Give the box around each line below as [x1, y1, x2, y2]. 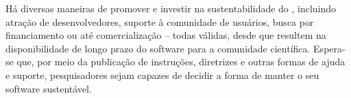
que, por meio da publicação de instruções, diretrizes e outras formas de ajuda [16, 54, 346, 69]
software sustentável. [5, 81, 92, 95]
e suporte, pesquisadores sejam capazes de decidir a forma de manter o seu [5, 67, 319, 82]
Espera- [313, 41, 346, 55]
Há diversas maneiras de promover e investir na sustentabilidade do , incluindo [5, 1, 337, 15]
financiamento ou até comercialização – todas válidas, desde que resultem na [5, 28, 326, 42]
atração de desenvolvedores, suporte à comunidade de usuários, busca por [5, 14, 314, 29]
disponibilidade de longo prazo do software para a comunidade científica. [5, 41, 311, 55]
